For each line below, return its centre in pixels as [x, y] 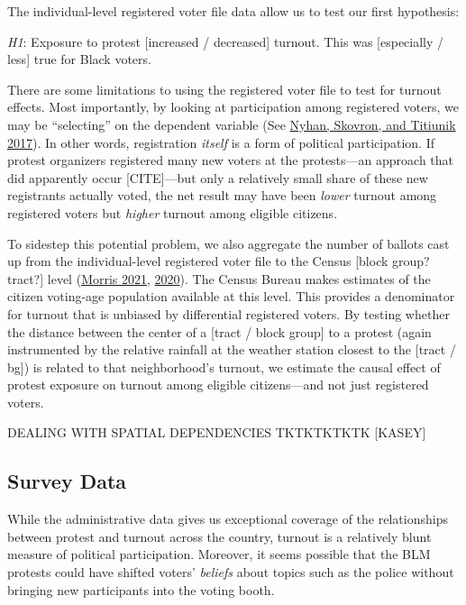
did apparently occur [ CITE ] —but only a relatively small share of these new [218, 177]
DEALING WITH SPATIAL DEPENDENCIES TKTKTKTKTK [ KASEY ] [217, 432]
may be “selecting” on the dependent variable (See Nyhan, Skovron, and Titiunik [232, 124]
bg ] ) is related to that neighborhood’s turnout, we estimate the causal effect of [224, 367]
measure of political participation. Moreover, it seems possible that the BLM [219, 554]
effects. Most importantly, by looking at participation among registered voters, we [233, 107]
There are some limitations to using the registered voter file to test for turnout [224, 89]
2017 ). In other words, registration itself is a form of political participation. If [221, 142]
